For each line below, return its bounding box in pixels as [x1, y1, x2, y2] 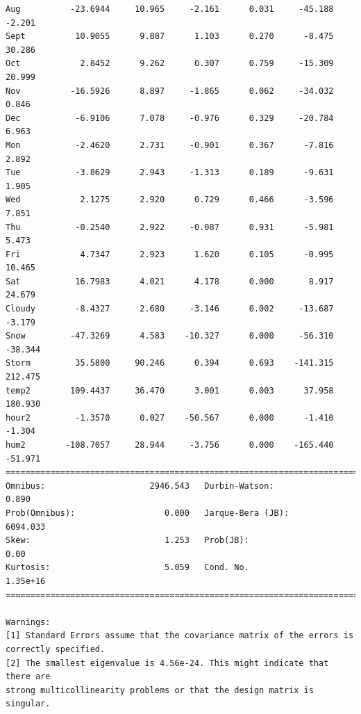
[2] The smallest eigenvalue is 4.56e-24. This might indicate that [6, 658, 329, 668]
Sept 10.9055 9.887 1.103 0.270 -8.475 [6, 31, 334, 42]
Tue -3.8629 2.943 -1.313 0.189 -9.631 [6, 168, 334, 178]
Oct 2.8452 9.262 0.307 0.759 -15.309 [6, 58, 334, 69]
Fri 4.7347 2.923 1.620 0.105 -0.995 [6, 249, 334, 259]
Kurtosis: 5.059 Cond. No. [6, 562, 249, 573]
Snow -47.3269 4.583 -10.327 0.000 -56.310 [6, 331, 334, 341]
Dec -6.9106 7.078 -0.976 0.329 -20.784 [6, 113, 334, 123]
